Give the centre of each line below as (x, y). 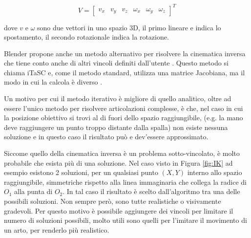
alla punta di (33, 191)
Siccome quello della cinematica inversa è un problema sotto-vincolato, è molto (122, 153)
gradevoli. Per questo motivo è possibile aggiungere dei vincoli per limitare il (119, 210)
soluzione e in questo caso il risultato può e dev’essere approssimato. (106, 137)
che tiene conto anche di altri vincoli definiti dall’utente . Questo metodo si (116, 63)
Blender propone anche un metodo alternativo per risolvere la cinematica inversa (125, 53)
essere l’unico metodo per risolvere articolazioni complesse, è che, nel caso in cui (124, 108)
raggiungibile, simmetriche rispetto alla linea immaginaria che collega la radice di (125, 182)
